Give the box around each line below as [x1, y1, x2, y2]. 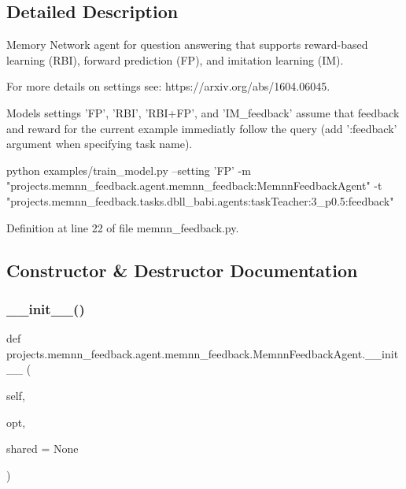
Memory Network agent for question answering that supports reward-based [6, 36, 368, 53]
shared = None [6, 440, 79, 457]
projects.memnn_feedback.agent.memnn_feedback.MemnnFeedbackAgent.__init [6, 345, 399, 361]
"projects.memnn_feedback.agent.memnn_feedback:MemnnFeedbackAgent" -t [6, 177, 382, 194]
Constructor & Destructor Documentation [6, 257, 358, 282]
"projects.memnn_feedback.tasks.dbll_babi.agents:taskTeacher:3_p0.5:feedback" [6, 192, 394, 209]
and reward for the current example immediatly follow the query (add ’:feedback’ [6, 120, 397, 136]
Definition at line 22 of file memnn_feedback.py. [6, 219, 239, 235]
